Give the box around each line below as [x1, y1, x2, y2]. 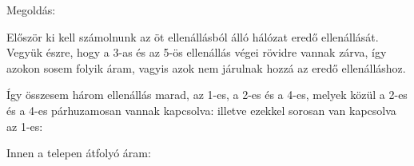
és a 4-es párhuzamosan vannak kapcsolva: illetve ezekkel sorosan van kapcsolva [6, 101, 396, 118]
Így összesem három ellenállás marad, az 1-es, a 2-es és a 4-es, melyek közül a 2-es [6, 86, 408, 103]
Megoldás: [6, 2, 56, 18]
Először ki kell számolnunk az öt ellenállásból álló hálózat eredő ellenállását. [6, 28, 379, 45]
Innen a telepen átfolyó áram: [6, 144, 151, 161]
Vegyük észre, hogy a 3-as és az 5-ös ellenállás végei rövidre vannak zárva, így [6, 44, 387, 61]
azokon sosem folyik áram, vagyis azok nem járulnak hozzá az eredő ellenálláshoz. [6, 59, 406, 76]
